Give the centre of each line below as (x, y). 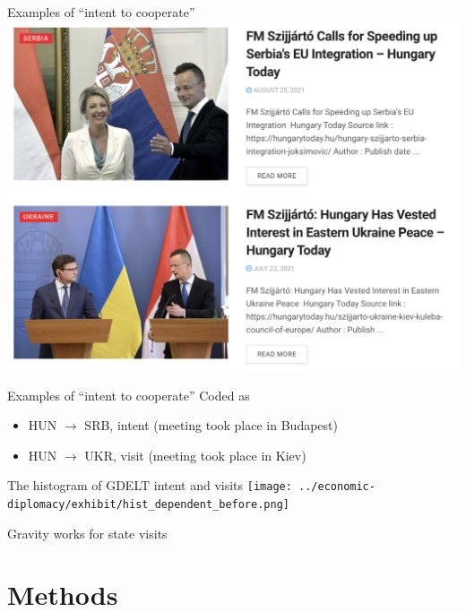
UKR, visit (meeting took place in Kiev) (195, 455)
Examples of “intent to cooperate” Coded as (129, 395)
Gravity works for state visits (87, 533)
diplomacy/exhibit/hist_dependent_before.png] (148, 504)
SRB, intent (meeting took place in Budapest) (211, 425)
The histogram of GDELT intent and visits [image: (150, 485)
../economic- (337, 487)
